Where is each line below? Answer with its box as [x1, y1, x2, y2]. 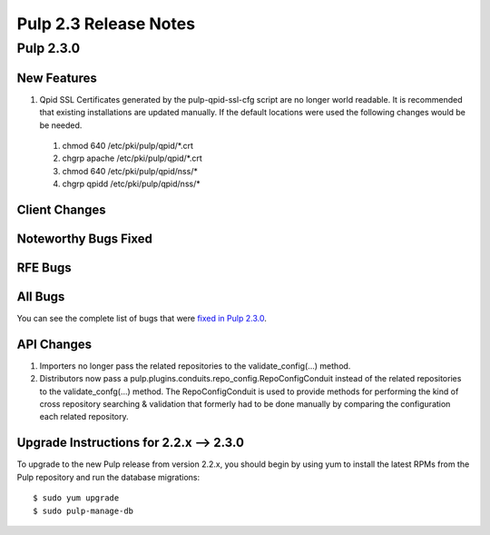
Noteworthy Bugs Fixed [16, 231, 153, 246]
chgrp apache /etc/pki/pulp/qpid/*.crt [62, 153, 203, 163]
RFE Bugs [16, 260, 72, 275]
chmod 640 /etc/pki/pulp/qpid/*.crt [62, 140, 194, 151]
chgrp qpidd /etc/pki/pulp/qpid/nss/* [62, 178, 201, 190]
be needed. [39, 119, 83, 131]
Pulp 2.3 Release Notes [16, 14, 195, 34]
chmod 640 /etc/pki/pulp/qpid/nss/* [62, 165, 199, 176]
